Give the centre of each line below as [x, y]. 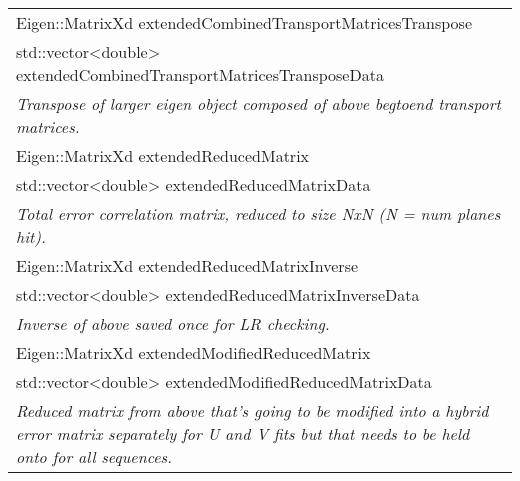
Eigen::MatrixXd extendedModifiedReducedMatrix [193, 352]
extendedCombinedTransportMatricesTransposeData [200, 74]
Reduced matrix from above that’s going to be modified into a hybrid [252, 410]
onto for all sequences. [94, 456]
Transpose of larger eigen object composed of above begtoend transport [258, 103]
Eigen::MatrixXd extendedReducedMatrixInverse [187, 265]
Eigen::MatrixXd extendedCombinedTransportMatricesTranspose [244, 22]
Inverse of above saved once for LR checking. [173, 323]
